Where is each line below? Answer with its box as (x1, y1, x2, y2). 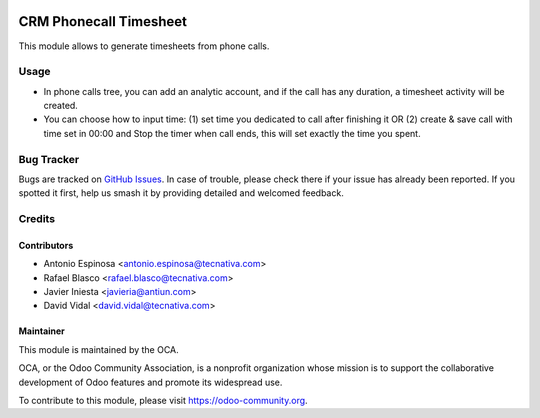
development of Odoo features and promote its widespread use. (18, 376, 283, 388)
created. (43, 100, 79, 112)
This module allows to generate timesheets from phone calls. (18, 40, 270, 52)
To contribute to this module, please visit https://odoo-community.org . (18, 395, 309, 407)
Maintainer (18, 325, 65, 337)
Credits (18, 212, 55, 226)
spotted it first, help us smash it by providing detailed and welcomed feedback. (18, 187, 344, 199)
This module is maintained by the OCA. (18, 343, 179, 355)
